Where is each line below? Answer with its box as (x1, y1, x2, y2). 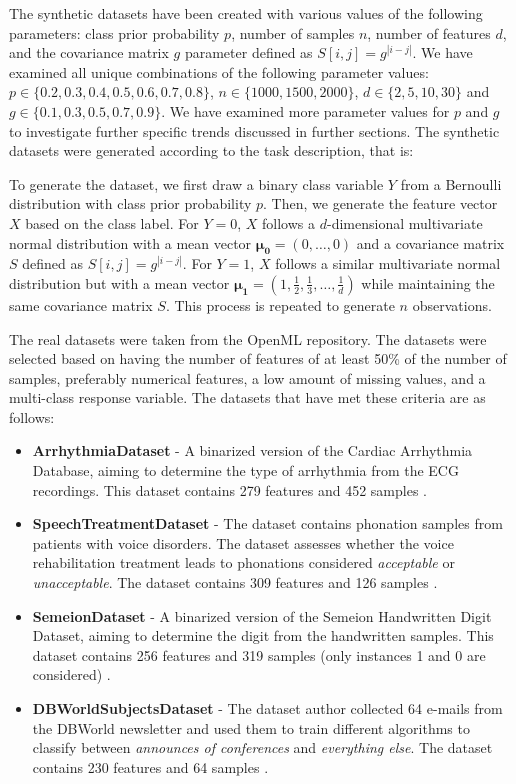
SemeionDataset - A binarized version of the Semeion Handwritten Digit (32, 605, 492, 626)
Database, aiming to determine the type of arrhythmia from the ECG (32, 460, 459, 481)
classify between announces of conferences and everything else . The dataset (32, 737, 493, 758)
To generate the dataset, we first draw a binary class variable (9, 173, 384, 194)
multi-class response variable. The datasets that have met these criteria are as (9, 387, 486, 408)
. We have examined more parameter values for (161, 100, 450, 121)
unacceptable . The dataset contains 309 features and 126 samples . (32, 572, 438, 593)
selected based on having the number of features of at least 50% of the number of (9, 348, 507, 369)
